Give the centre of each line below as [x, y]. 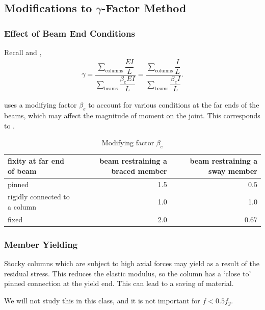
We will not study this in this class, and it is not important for [102, 300]
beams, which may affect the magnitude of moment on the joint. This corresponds [132, 115]
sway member [233, 171]
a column [22, 207]
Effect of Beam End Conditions [70, 33]
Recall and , [23, 52]
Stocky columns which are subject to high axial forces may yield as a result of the [132, 263]
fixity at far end [36, 161]
